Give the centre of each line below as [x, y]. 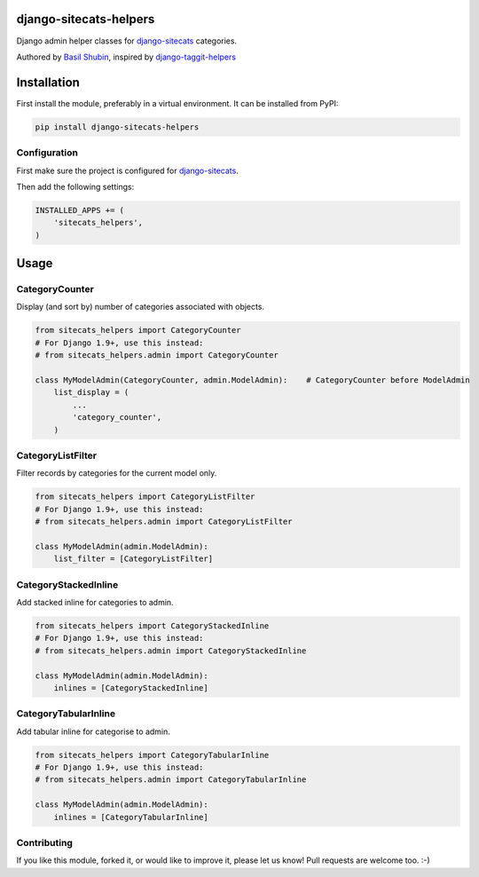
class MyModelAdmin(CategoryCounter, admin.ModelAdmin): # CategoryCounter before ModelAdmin [252, 380]
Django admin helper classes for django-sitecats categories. [127, 41]
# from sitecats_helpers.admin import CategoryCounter [157, 356]
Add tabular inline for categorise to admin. [93, 731]
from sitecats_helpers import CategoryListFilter [145, 497]
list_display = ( [91, 392]
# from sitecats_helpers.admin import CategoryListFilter [164, 522]
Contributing [44, 842]
